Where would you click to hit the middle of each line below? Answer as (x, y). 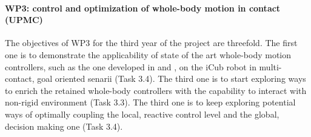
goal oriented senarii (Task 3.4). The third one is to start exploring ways (172, 79)
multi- (270, 66)
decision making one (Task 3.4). (64, 126)
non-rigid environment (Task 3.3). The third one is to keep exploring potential (150, 102)
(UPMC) (24, 20)
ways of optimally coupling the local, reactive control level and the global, (142, 114)
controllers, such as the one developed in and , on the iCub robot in (131, 66)
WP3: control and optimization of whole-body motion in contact (143, 8)
